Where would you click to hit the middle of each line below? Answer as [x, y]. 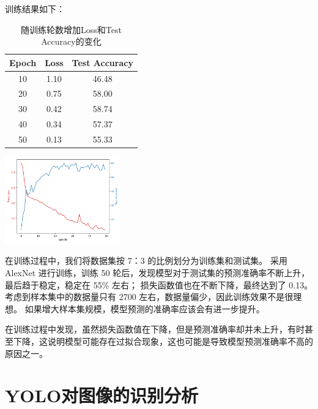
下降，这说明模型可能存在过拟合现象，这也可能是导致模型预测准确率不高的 [163, 341]
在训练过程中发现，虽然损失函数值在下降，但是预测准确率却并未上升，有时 [155, 329]
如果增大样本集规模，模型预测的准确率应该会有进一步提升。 [145, 308]
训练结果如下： [35, 9]
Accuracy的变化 [71, 41]
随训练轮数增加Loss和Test [71, 29]
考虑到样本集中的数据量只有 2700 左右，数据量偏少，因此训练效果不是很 [149, 297]
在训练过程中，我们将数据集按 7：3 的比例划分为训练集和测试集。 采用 [146, 261]
